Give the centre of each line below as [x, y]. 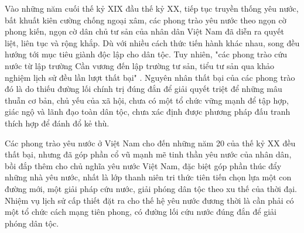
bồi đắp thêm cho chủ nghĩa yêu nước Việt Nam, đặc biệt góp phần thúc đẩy [143, 165]
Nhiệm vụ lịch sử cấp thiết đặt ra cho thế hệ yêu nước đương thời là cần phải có [149, 200]
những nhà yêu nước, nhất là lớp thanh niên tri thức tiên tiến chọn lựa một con [148, 177]
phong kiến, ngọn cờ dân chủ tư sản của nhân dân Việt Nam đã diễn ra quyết [144, 31]
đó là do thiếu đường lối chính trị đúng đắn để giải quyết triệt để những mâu [144, 89]
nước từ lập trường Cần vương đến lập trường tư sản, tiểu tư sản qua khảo [139, 65]
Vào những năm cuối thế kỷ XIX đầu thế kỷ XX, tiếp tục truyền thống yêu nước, [152, 8]
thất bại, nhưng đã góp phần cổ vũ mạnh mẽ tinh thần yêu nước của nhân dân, [148, 154]
